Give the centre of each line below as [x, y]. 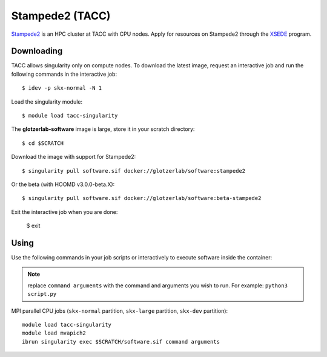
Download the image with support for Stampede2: [74, 157]
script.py [42, 294]
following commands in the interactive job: [64, 74]
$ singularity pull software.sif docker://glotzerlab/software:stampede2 [134, 171]
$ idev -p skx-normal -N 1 [62, 88]
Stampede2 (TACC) [61, 16]
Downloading [37, 51]
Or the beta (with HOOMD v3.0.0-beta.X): [63, 184]
